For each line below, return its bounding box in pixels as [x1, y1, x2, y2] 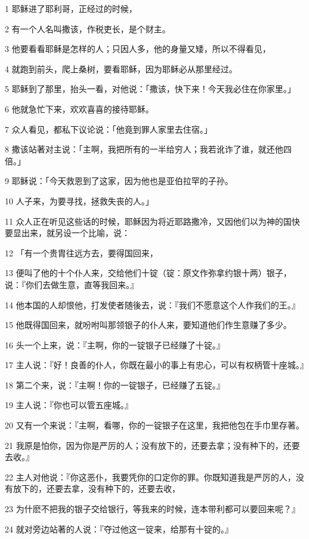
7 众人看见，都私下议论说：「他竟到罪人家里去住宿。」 [5, 122, 212, 135]
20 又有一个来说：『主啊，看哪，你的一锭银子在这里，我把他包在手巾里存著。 [5, 419, 304, 431]
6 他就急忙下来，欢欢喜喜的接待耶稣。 [5, 102, 154, 115]
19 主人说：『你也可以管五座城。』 [5, 399, 133, 411]
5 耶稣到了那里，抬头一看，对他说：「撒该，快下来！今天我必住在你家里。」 [5, 82, 296, 95]
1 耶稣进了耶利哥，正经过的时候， [5, 2, 137, 14]
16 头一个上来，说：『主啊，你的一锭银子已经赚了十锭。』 [5, 338, 225, 351]
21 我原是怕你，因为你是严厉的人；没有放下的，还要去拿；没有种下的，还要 [5, 439, 300, 451]
